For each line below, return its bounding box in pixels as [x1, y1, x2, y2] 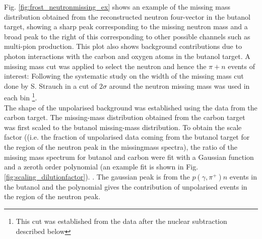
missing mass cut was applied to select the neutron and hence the [4, 61, 207, 71]
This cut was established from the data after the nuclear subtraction [16, 215, 227, 226]
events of [228, 61, 255, 71]
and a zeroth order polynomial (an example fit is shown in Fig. [4, 161, 199, 172]
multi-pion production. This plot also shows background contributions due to [4, 41, 242, 51]
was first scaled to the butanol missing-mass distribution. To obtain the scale [4, 122, 242, 132]
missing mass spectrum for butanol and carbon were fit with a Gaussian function [4, 151, 254, 162]
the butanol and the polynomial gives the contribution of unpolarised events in [4, 181, 247, 192]
